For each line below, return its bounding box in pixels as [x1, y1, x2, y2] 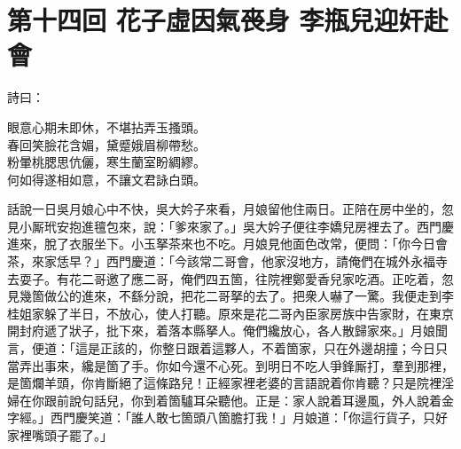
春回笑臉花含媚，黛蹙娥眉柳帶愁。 [7, 135, 206, 154]
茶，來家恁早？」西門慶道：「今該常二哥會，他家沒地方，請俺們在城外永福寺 [7, 252, 448, 271]
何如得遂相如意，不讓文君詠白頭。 [7, 169, 206, 188]
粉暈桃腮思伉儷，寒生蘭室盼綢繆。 [7, 153, 206, 171]
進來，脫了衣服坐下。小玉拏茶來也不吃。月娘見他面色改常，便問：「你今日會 [7, 234, 448, 253]
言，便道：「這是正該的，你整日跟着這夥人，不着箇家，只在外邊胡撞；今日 [7, 339, 435, 358]
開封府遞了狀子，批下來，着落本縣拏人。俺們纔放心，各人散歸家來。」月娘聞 [7, 321, 448, 340]
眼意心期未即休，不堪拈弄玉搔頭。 [7, 117, 206, 136]
